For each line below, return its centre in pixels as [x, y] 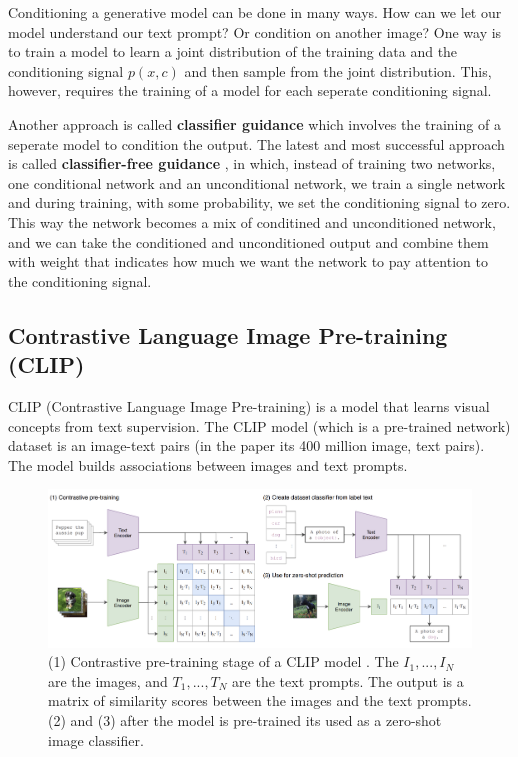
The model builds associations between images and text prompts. [208, 464]
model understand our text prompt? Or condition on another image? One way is [255, 31]
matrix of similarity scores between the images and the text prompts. [260, 700]
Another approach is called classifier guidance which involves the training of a [254, 123]
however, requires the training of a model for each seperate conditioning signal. [250, 90]
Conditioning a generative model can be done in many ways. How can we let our [255, 12]
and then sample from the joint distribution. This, [338, 70]
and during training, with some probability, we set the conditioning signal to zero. [259, 202]
